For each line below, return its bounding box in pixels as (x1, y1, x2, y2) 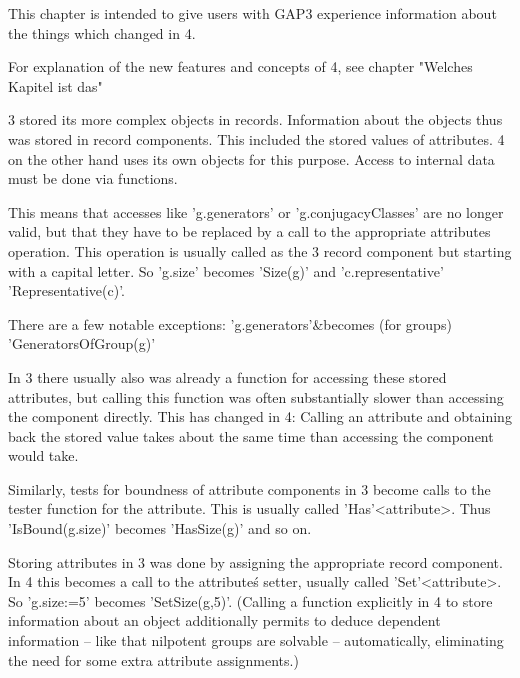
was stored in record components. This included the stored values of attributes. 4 (8, 128, 505, 149)
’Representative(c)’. (8, 280, 125, 301)
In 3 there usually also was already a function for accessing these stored (8, 366, 447, 387)
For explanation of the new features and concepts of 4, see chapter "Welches (8, 56, 473, 77)
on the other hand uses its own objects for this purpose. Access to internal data (8, 148, 495, 169)
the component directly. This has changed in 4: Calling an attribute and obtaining (8, 406, 512, 427)
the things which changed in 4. (8, 22, 196, 43)
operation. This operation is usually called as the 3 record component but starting (8, 240, 512, 261)
